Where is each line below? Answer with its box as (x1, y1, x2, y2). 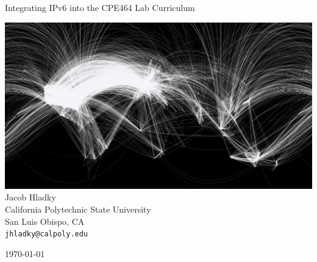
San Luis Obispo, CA (5, 214, 85, 227)
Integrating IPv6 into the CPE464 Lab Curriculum (5, 1, 195, 13)
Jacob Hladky (5, 191, 56, 204)
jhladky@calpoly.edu (5, 230, 88, 239)
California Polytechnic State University (5, 202, 151, 215)
